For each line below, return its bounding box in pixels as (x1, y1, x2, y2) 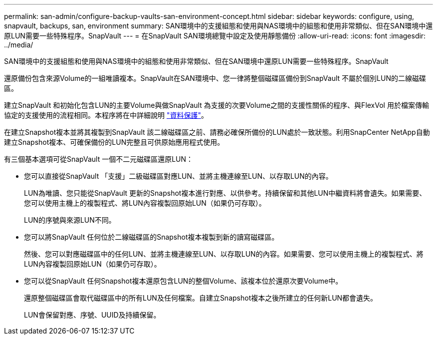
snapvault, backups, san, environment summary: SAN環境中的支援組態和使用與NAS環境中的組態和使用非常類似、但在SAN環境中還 (4, 21, 433, 30)
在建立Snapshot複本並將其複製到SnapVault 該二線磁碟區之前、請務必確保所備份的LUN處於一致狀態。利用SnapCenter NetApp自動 (4, 128, 430, 136)
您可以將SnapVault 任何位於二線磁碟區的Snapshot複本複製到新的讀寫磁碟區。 (24, 233, 279, 241)
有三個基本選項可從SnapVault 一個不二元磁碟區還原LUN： (4, 155, 194, 163)
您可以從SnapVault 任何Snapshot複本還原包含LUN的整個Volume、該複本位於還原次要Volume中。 (24, 277, 343, 285)
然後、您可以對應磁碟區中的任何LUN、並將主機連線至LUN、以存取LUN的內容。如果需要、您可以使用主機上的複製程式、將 (24, 250, 424, 258)
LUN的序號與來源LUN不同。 (24, 216, 116, 224)
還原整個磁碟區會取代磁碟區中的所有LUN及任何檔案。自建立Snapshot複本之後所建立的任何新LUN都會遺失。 (24, 294, 378, 302)
